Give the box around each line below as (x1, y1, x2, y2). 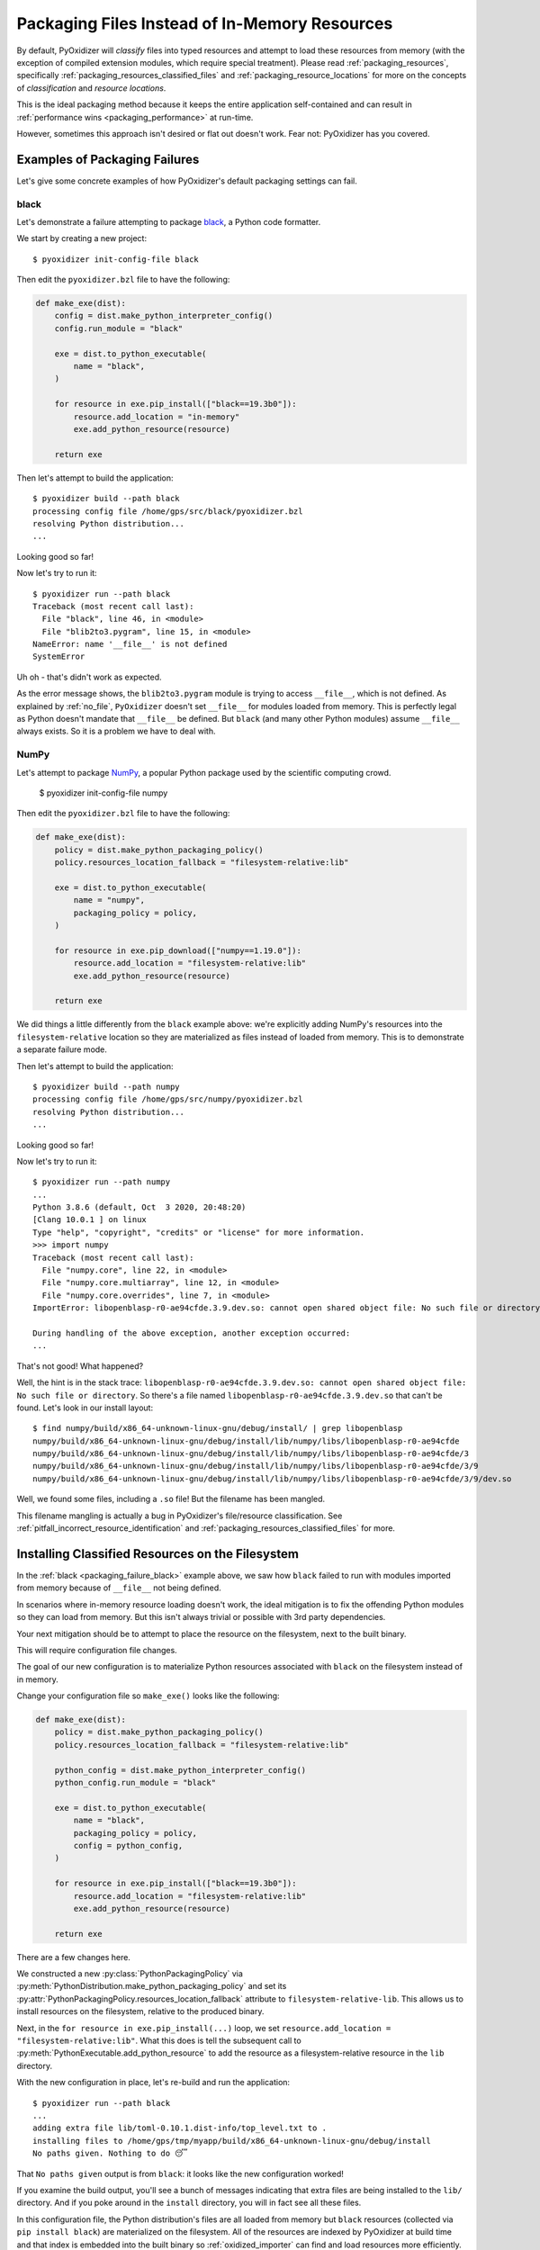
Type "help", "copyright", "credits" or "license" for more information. (32, 1227, 365, 1237)
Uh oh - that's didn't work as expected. (16, 671, 162, 682)
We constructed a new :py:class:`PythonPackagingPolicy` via (16, 1968, 243, 1979)
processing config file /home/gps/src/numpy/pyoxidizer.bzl (32, 1094, 303, 1104)
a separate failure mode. (16, 1044, 108, 1055)
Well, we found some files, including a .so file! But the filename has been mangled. (16, 1494, 326, 1505)
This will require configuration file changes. (16, 1644, 177, 1655)
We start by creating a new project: (16, 233, 148, 244)
